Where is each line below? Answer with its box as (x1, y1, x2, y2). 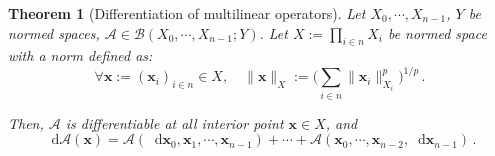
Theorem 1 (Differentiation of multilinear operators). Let (8, 3, 366, 23)
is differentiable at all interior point (65, 112, 284, 133)
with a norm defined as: (8, 45, 153, 66)
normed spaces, (8, 22, 100, 43)
